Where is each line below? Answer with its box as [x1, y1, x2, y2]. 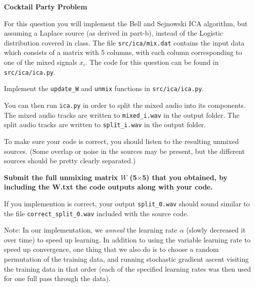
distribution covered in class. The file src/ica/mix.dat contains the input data [4, 37, 245, 48]
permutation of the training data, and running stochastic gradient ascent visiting [4, 253, 249, 264]
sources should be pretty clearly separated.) [4, 155, 136, 166]
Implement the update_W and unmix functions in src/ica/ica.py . [4, 83, 204, 94]
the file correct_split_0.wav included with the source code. [4, 208, 189, 218]
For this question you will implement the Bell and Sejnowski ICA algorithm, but [4, 18, 248, 28]
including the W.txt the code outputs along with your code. [4, 182, 213, 192]
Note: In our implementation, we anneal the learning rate [4, 225, 177, 235]
